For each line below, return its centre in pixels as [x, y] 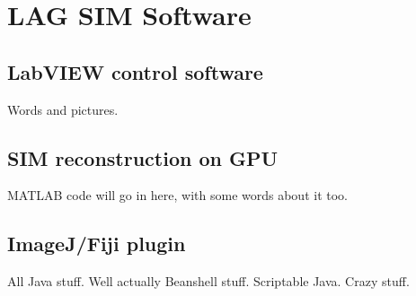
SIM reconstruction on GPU [143, 157]
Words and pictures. [63, 109]
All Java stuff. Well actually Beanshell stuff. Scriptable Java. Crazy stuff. [208, 281]
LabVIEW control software [135, 71]
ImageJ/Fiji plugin [97, 244]
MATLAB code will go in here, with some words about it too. [177, 195]
